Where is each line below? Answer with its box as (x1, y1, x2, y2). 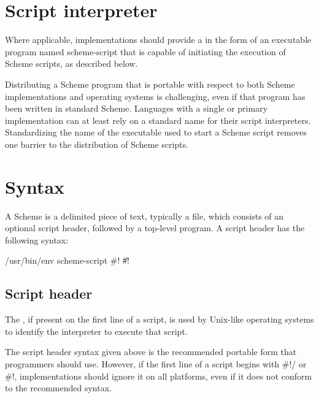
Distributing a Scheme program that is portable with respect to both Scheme (5, 77, 295, 90)
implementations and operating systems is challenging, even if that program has (5, 90, 306, 102)
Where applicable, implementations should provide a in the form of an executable (5, 33, 312, 46)
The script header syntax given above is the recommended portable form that (5, 345, 297, 358)
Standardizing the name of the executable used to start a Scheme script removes (5, 126, 307, 139)
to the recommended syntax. (5, 381, 112, 394)
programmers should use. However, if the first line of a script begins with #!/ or (5, 357, 307, 370)
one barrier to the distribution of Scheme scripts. (5, 137, 189, 150)
